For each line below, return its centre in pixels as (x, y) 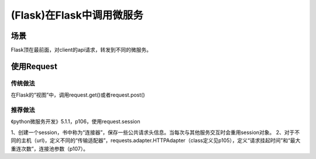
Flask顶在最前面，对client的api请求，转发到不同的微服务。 (81, 50)
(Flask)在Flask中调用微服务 (77, 15)
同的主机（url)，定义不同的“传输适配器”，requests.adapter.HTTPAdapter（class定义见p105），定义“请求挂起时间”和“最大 (156, 140)
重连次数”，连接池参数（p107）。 (50, 149)
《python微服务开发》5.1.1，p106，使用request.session (75, 122)
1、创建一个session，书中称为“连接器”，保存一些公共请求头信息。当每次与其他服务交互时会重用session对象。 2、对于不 (155, 132)
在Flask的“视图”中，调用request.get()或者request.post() (78, 95)
